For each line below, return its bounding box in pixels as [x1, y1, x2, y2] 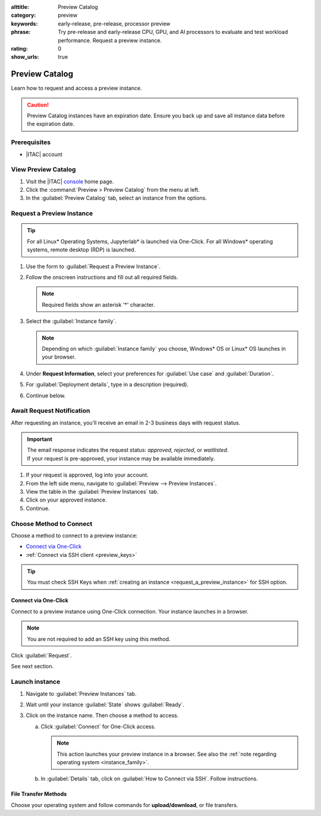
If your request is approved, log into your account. [26, 471, 149, 479]
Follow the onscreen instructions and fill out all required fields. [26, 274, 178, 281]
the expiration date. [27, 120, 75, 127]
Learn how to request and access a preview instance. [11, 85, 142, 92]
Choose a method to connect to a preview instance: [11, 532, 138, 539]
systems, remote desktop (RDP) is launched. [27, 246, 136, 253]
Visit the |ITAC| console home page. [26, 177, 114, 185]
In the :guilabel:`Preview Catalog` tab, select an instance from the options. [26, 194, 207, 202]
